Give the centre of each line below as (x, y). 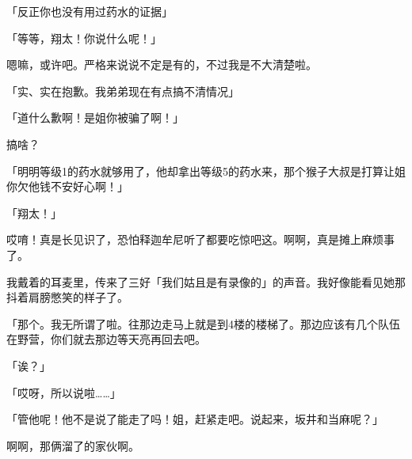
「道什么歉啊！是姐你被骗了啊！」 (95, 118)
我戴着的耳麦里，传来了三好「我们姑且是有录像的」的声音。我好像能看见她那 (206, 281)
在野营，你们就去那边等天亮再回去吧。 (106, 339)
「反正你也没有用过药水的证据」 (90, 11)
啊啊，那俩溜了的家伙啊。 (73, 445)
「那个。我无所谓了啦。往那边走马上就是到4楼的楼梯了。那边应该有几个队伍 (203, 323)
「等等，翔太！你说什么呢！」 (84, 38)
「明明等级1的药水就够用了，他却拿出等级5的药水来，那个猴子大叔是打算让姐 (206, 171)
